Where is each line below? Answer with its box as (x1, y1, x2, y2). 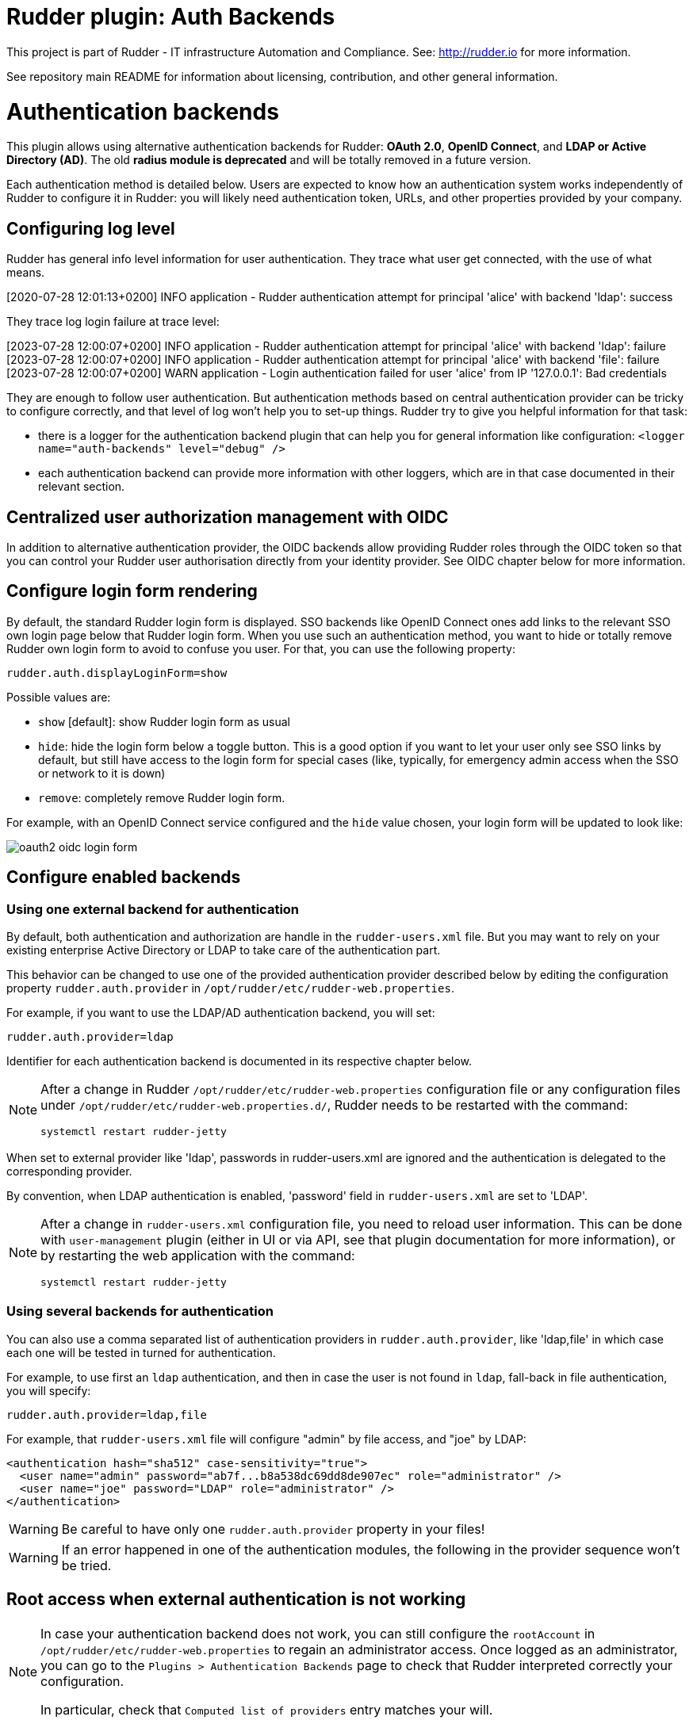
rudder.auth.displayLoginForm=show (6, 666, 228, 679)
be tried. (61, 1557, 112, 1573)
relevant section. (38, 480, 125, 494)
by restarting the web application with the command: (40, 1248, 355, 1263)
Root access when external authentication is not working (6, 1589, 466, 1610)
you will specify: (6, 1383, 91, 1397)
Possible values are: (6, 690, 111, 704)
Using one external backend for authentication (6, 900, 300, 917)
